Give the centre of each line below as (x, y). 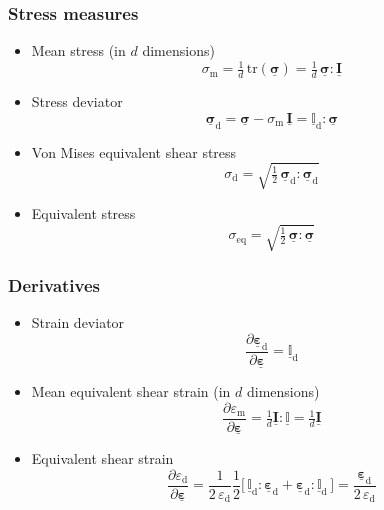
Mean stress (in (78, 50)
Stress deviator (77, 101)
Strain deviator (78, 322)
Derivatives (54, 284)
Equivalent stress (83, 212)
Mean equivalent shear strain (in (131, 391)
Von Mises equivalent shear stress (134, 151)
